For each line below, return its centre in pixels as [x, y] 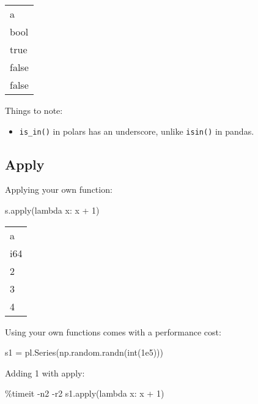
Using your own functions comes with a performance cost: [113, 331]
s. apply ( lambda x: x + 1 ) [52, 210]
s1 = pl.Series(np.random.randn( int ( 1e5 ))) [84, 352]
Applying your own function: [59, 189]
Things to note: [34, 110]
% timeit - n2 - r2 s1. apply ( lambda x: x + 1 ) [85, 393]
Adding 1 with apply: [45, 372]
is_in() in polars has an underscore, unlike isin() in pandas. [137, 131]
